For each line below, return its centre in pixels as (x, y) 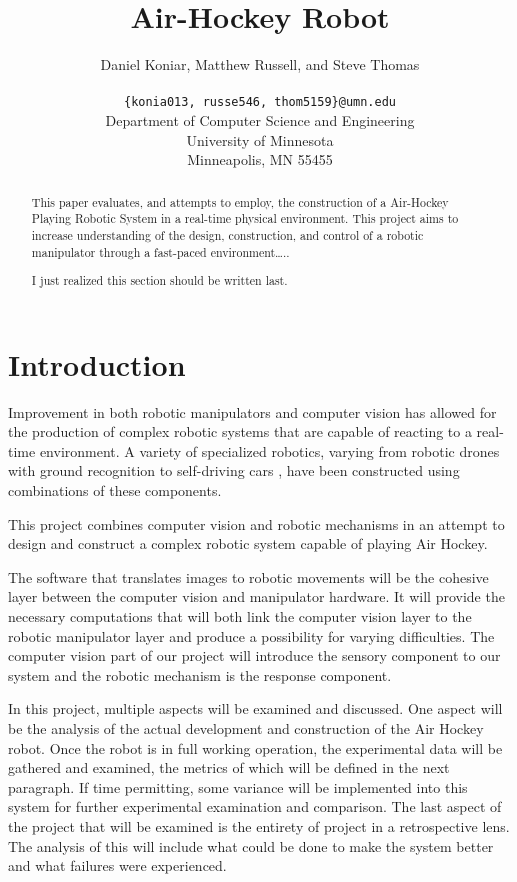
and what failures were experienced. (117, 865)
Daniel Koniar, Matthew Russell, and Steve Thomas (260, 64)
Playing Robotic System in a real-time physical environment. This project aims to (245, 218)
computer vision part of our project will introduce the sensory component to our (254, 655)
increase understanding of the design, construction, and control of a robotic (227, 234)
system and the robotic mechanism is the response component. (200, 674)
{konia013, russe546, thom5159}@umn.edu (260, 102)
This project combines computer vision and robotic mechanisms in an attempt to (256, 523)
